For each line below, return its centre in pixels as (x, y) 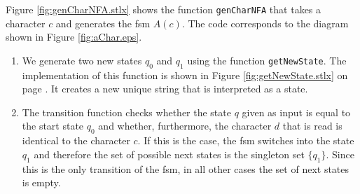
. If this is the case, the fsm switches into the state (246, 140)
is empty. (41, 182)
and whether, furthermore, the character (185, 126)
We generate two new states (82, 60)
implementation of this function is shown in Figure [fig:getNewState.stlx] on (185, 75)
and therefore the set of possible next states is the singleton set (169, 154)
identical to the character (76, 140)
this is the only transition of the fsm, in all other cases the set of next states (186, 168)
